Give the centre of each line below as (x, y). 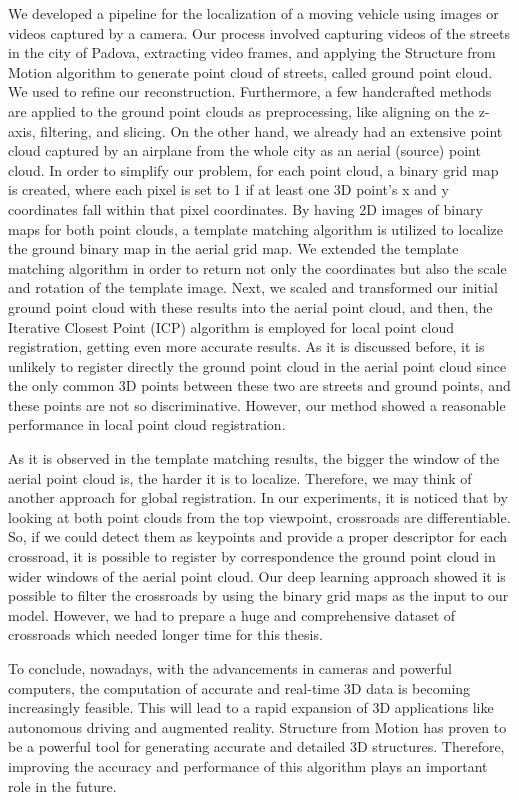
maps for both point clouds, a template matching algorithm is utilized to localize (255, 228)
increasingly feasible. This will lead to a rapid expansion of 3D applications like (251, 707)
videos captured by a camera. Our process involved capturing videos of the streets (259, 32)
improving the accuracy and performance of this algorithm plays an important (248, 765)
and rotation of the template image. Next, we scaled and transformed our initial (253, 287)
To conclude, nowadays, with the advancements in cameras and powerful (230, 668)
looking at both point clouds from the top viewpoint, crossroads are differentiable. (259, 516)
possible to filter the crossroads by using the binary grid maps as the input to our (258, 595)
